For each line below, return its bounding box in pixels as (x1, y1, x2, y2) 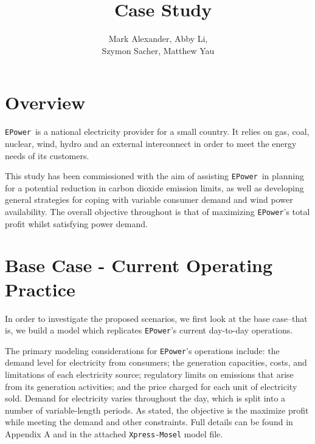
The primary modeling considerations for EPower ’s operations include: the (5, 344, 280, 357)
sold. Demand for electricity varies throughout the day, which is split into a (5, 392, 286, 405)
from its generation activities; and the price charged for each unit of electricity (5, 380, 297, 392)
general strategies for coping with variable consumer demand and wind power (5, 193, 293, 206)
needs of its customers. (5, 149, 89, 162)
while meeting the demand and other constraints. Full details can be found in (5, 415, 293, 428)
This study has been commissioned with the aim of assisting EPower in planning (5, 169, 304, 182)
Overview (5, 90, 86, 115)
